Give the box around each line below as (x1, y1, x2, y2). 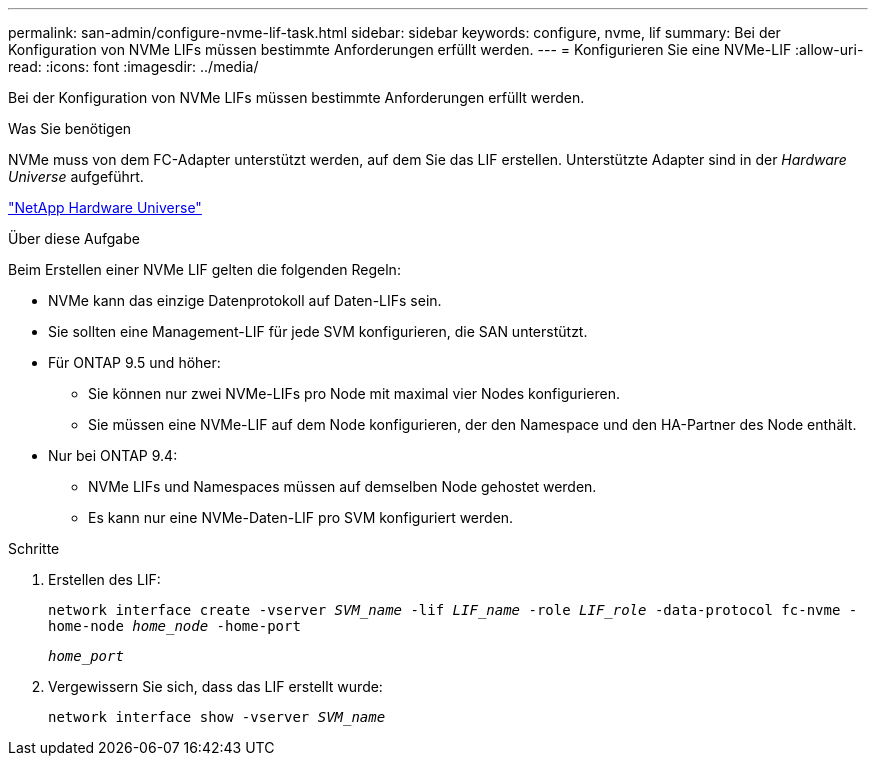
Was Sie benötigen (8, 120, 132, 137)
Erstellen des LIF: (48, 571, 161, 588)
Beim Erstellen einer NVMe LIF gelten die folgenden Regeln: (8, 261, 401, 278)
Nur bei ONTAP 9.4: (48, 447, 178, 464)
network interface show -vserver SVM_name (48, 709, 386, 725)
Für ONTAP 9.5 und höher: (48, 354, 221, 371)
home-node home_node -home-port (48, 618, 301, 634)
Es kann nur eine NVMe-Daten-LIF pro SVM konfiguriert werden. (88, 509, 514, 526)
